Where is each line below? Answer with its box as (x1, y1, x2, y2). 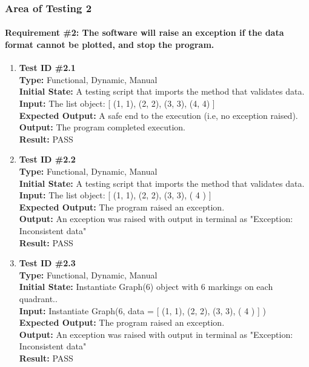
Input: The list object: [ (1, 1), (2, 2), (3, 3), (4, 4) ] (19, 97, 215, 110)
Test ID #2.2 (19, 153, 76, 166)
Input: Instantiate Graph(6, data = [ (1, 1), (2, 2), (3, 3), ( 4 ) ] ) (19, 304, 266, 317)
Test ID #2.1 (19, 61, 76, 74)
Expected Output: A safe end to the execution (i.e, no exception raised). (19, 109, 298, 121)
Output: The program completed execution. (19, 121, 185, 133)
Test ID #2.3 (19, 257, 76, 269)
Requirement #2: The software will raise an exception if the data (5, 26, 284, 39)
